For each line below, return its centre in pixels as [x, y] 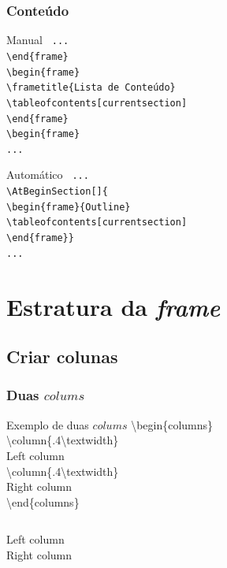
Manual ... [38, 40]
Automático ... [48, 174]
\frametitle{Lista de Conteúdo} [91, 88]
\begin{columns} [172, 424]
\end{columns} [43, 501]
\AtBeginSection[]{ [57, 192]
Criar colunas [62, 356]
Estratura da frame [113, 306]
